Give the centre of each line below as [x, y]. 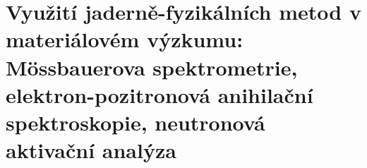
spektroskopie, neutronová [136, 122]
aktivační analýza [91, 150]
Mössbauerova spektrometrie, [152, 67]
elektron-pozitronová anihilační [160, 94]
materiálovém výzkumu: [125, 39]
